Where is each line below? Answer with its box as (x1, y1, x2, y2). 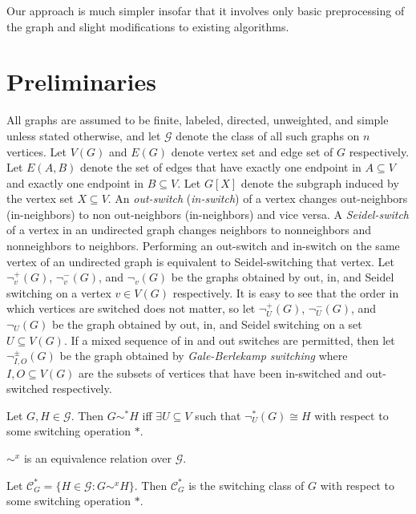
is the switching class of (188, 476, 305, 493)
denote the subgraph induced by (240, 174, 399, 191)
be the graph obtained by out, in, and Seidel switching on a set (51, 316, 362, 333)
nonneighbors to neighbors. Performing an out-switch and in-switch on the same (6, 237, 400, 254)
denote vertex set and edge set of (171, 143, 333, 160)
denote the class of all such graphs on (176, 127, 360, 144)
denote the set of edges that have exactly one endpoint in (79, 159, 361, 176)
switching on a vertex (6, 284, 111, 301)
